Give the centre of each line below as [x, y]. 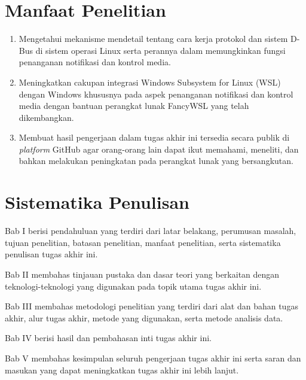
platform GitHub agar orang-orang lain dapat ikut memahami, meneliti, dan [159, 149]
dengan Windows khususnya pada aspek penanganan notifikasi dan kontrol [156, 94]
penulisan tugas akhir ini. [51, 254]
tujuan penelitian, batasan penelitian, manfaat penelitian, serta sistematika [143, 242]
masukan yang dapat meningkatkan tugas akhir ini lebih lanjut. [122, 370]
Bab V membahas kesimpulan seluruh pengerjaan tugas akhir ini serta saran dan [153, 358]
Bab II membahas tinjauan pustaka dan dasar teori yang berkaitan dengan [142, 274]
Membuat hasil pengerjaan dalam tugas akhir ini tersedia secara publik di [154, 137]
